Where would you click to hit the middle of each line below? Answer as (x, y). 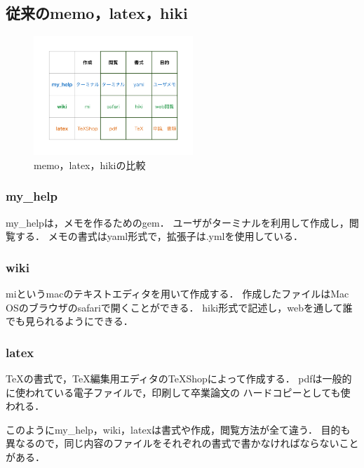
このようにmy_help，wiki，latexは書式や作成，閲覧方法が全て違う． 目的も (178, 429)
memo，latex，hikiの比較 (90, 165)
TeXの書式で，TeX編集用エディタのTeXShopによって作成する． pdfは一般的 (179, 379)
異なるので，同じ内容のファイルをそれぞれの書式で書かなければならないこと (182, 443)
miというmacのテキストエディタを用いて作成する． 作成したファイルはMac (177, 294)
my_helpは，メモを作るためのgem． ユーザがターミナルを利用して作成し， (177, 222)
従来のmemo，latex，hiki (97, 13)
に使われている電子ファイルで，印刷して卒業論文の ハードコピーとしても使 (178, 392)
